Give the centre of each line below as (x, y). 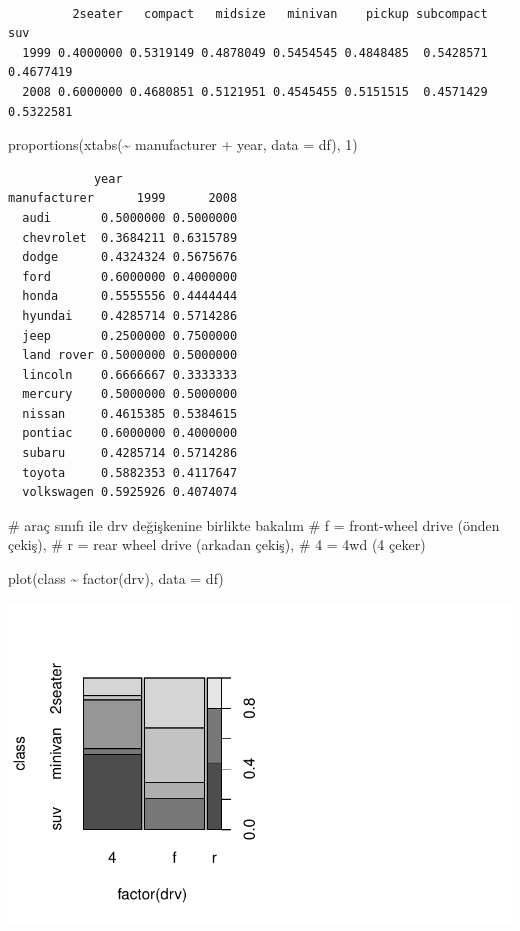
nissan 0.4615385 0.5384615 (130, 413)
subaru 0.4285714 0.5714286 (130, 453)
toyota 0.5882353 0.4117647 (130, 472)
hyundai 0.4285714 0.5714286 (130, 315)
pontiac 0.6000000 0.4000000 (130, 433)
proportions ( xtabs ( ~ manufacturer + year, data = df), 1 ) (183, 144)
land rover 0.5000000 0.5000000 (130, 355)
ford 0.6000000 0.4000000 (130, 276)
